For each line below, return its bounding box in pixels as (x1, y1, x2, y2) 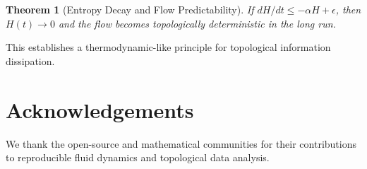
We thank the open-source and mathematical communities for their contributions (6, 136, 357, 151)
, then (335, 2, 361, 16)
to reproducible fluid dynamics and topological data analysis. (6, 150, 270, 165)
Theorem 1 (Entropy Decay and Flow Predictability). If (6, 2, 254, 16)
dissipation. (6, 53, 55, 68)
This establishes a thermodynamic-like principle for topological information (6, 40, 331, 54)
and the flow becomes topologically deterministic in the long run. (58, 16, 336, 30)
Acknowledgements (6, 95, 194, 124)
